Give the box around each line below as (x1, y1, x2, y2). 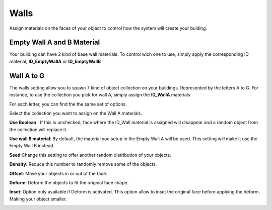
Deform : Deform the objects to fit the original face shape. (9, 180, 128, 186)
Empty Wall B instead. (9, 143, 55, 149)
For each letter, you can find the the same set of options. (9, 101, 127, 107)
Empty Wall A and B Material (9, 38, 100, 47)
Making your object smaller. (9, 196, 67, 202)
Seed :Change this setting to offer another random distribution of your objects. (9, 152, 171, 158)
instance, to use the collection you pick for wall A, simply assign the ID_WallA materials (9, 92, 191, 98)
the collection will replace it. (9, 126, 67, 133)
